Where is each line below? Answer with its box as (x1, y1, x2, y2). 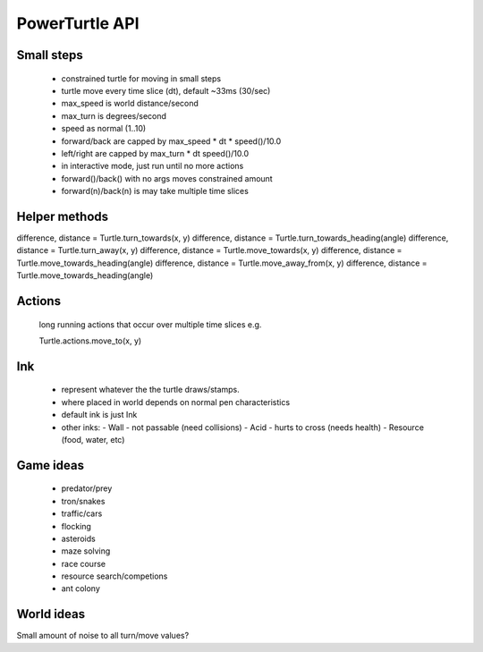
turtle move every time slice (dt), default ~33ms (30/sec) (61, 85, 271, 96)
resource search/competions (61, 571, 168, 581)
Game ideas (16, 457, 85, 473)
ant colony (61, 583, 100, 594)
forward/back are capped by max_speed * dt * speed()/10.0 (61, 135, 282, 147)
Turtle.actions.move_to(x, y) (38, 335, 142, 346)
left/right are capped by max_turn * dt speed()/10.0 (61, 148, 250, 158)
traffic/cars (61, 508, 103, 519)
